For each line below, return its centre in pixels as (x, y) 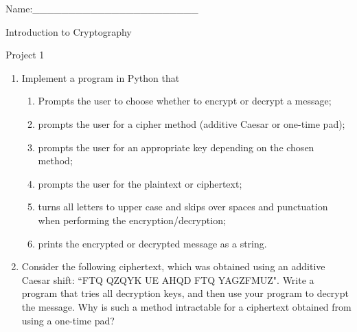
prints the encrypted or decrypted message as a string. (152, 243)
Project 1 (25, 55)
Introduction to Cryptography (69, 31)
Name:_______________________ (102, 8)
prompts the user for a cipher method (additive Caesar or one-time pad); (192, 123)
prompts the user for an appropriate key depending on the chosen (176, 147)
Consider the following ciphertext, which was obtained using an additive (173, 266)
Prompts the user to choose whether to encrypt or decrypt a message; (185, 101)
